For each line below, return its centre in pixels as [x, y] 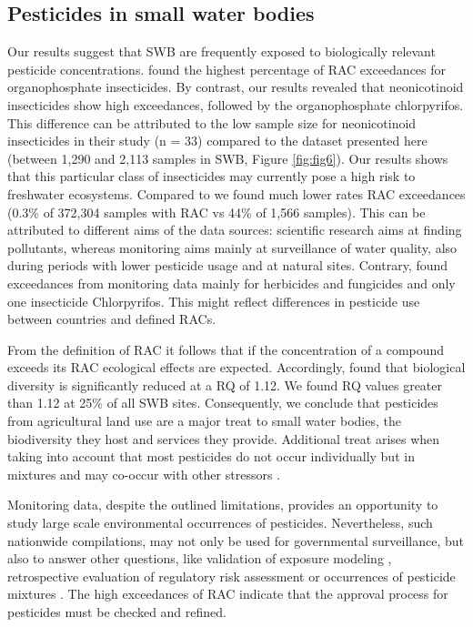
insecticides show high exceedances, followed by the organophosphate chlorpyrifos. [236, 104]
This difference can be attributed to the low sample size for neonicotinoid [212, 122]
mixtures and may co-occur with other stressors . [144, 474]
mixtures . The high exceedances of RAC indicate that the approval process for [228, 594]
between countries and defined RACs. [112, 319]
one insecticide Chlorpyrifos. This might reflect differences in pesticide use [214, 301]
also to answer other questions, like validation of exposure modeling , [200, 558]
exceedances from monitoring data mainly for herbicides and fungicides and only [231, 283]
